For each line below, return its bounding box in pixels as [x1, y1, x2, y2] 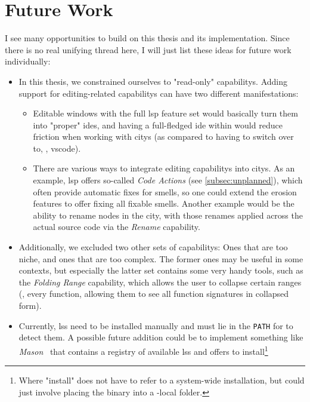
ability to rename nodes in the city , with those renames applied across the [33, 208, 303, 221]
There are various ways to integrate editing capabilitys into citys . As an [33, 162, 295, 174]
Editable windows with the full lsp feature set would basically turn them [33, 107, 298, 119]
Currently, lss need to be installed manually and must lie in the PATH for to [18, 319, 293, 332]
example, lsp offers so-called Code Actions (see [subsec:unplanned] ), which [33, 174, 303, 186]
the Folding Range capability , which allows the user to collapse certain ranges [18, 275, 302, 288]
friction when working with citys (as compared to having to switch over [33, 130, 294, 143]
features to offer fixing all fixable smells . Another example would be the [33, 197, 294, 210]
